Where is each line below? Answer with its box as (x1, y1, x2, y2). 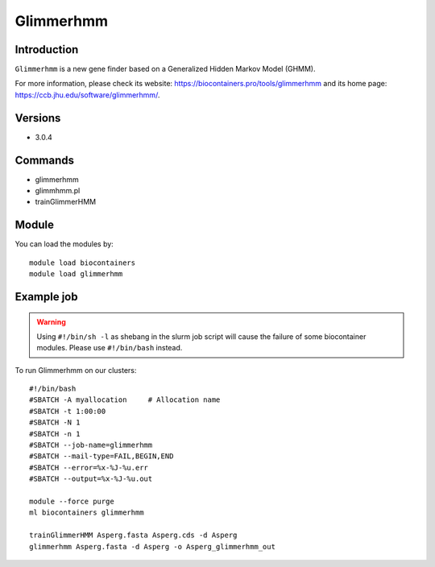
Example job (14, 290, 78, 304)
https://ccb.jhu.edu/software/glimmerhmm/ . (14, 89, 160, 100)
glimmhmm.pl (35, 186, 81, 196)
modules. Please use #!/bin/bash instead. (36, 343, 183, 353)
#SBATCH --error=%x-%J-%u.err (29, 463, 149, 472)
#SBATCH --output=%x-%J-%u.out (29, 474, 153, 483)
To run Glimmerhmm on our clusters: (14, 365, 137, 375)
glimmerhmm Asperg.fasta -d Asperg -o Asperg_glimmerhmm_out (29, 542, 275, 551)
